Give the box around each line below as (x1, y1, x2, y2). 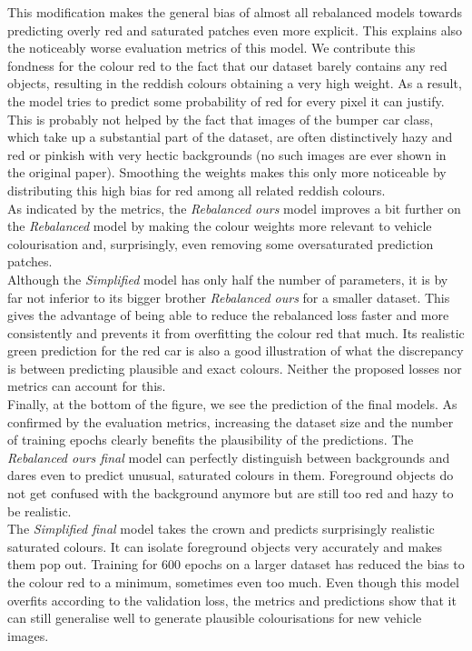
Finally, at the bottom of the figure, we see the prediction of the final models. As (7, 395, 457, 414)
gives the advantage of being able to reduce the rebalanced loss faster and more (7, 305, 449, 325)
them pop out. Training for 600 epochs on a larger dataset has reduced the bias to (7, 555, 465, 574)
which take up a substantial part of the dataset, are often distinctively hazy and (7, 127, 453, 146)
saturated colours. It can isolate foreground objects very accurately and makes (7, 536, 442, 556)
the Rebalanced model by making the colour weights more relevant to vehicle (7, 216, 432, 235)
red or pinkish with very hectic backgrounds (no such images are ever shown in (7, 145, 447, 164)
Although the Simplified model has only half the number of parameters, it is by (7, 269, 448, 288)
